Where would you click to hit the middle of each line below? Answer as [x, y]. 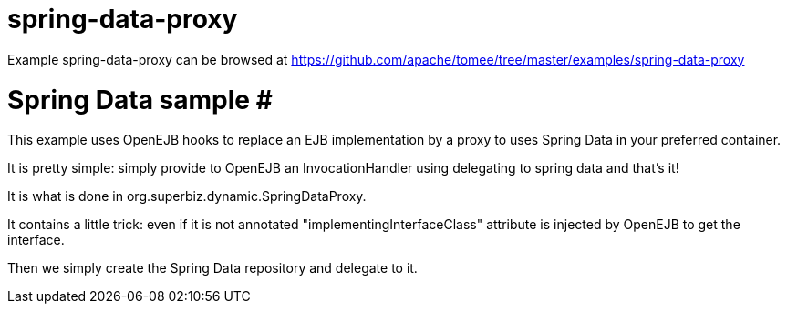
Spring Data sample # [140, 100]
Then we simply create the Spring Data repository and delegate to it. [212, 268]
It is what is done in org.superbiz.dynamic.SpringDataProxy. [187, 196]
